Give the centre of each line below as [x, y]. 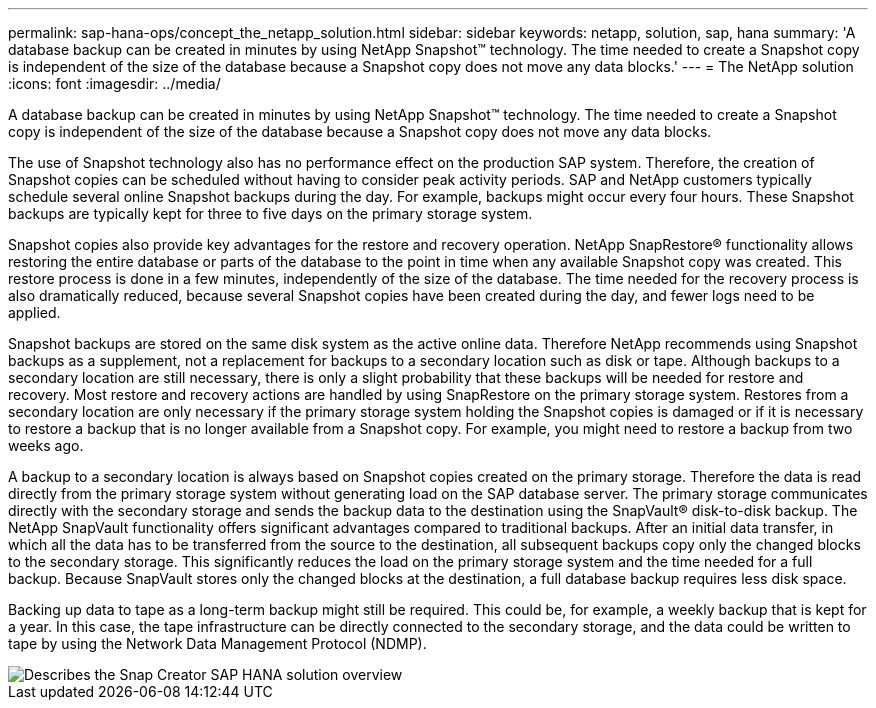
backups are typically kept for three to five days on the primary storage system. [270, 213]
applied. [34, 312]
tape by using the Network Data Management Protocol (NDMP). [217, 643]
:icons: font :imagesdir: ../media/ [114, 83]
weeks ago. [46, 445]
